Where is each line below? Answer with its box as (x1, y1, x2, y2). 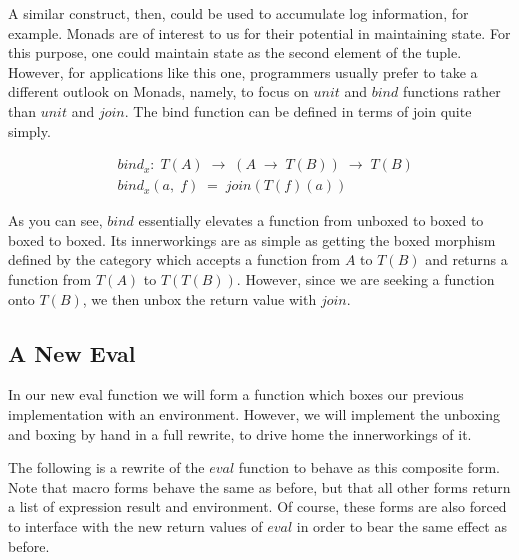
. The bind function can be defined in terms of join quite (124, 100, 472, 121)
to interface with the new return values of (8, 515, 263, 536)
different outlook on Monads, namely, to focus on (8, 81, 309, 102)
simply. (8, 120, 51, 141)
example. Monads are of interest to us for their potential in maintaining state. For (8, 22, 511, 43)
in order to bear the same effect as (296, 515, 507, 536)
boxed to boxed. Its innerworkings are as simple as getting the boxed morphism (8, 229, 496, 250)
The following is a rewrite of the (8, 457, 205, 478)
